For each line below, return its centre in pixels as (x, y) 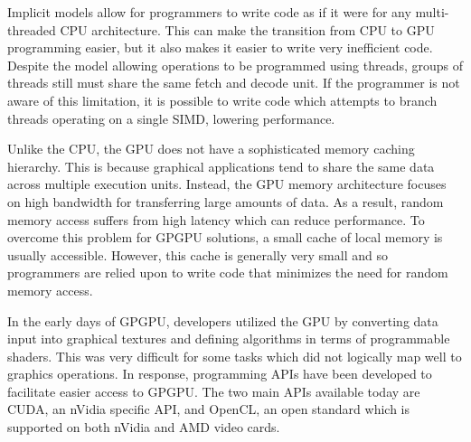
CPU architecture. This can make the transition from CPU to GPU (247, 29)
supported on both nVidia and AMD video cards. (144, 427)
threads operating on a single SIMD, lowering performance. (171, 118)
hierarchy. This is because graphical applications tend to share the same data (221, 166)
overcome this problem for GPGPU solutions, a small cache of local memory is (225, 237)
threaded (32, 29)
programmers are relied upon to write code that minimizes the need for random (228, 273)
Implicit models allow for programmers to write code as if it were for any (209, 12)
